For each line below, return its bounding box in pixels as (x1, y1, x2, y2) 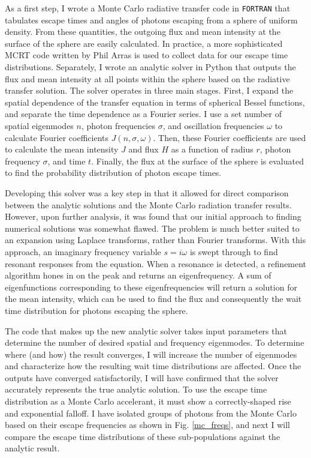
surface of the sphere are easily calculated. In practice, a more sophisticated (5, 37, 283, 49)
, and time (47, 154, 86, 167)
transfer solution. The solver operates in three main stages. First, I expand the (5, 84, 294, 97)
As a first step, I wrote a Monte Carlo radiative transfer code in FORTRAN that (5, 2, 291, 14)
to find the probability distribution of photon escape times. (5, 166, 222, 179)
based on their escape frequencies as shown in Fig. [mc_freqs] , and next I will (5, 418, 290, 431)
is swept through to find (189, 245, 278, 258)
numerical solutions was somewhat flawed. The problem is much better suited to (5, 221, 300, 234)
